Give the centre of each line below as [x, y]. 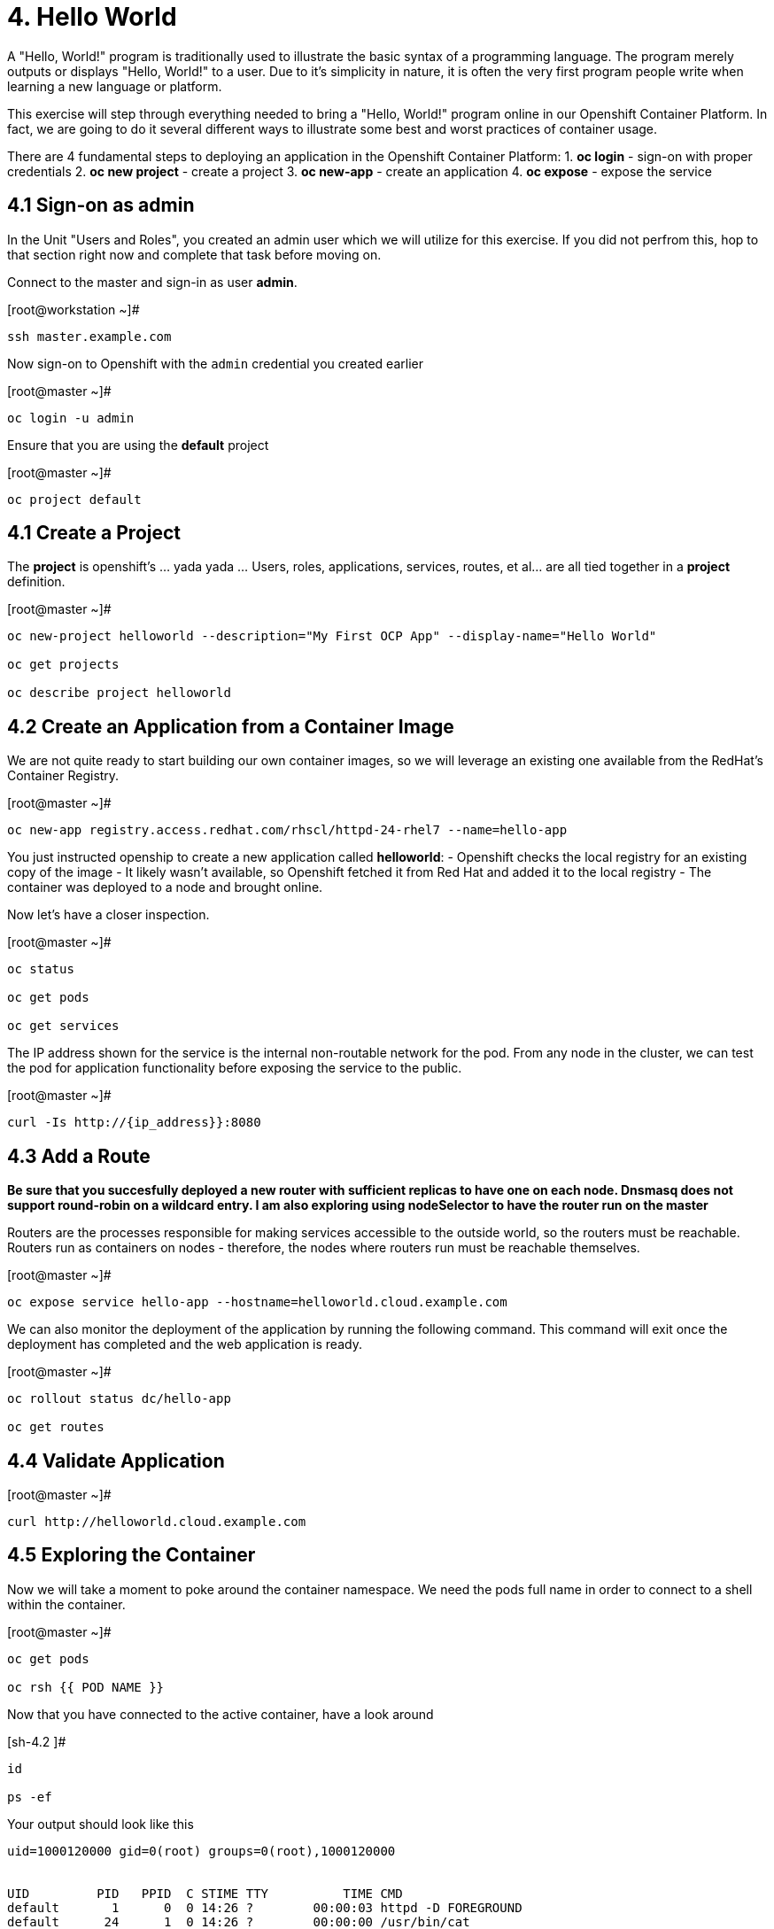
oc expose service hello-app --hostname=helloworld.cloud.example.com [257, 1302]
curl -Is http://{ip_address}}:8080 [134, 1123]
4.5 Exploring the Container [132, 1555]
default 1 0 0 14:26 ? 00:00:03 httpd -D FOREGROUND [265, 1907]
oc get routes [56, 1427]
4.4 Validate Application [116, 1460]
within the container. [66, 1604]
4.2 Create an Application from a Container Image [231, 726]
